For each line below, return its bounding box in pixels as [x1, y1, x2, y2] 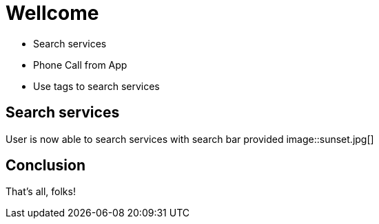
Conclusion [6, 157, 86, 175]
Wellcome [6, 1, 99, 25]
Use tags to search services [33, 80, 160, 92]
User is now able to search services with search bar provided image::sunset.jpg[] [6, 133, 374, 145]
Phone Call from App [33, 58, 127, 71]
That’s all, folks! [6, 186, 76, 198]
